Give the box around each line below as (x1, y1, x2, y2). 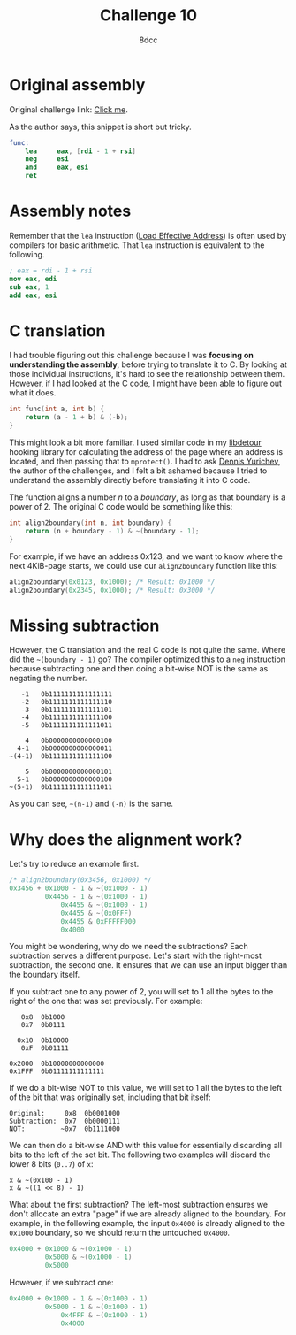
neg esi (25, 155, 69, 164)
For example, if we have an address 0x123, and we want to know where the (9, 550, 283, 562)
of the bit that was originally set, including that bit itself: (9, 1092, 211, 1102)
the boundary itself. (9, 970, 80, 980)
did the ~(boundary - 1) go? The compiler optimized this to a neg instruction (9, 654, 285, 664)
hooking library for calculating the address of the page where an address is (9, 447, 284, 457)
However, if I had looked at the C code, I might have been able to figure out (9, 378, 283, 389)
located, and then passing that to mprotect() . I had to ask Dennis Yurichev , (9, 457, 281, 467)
